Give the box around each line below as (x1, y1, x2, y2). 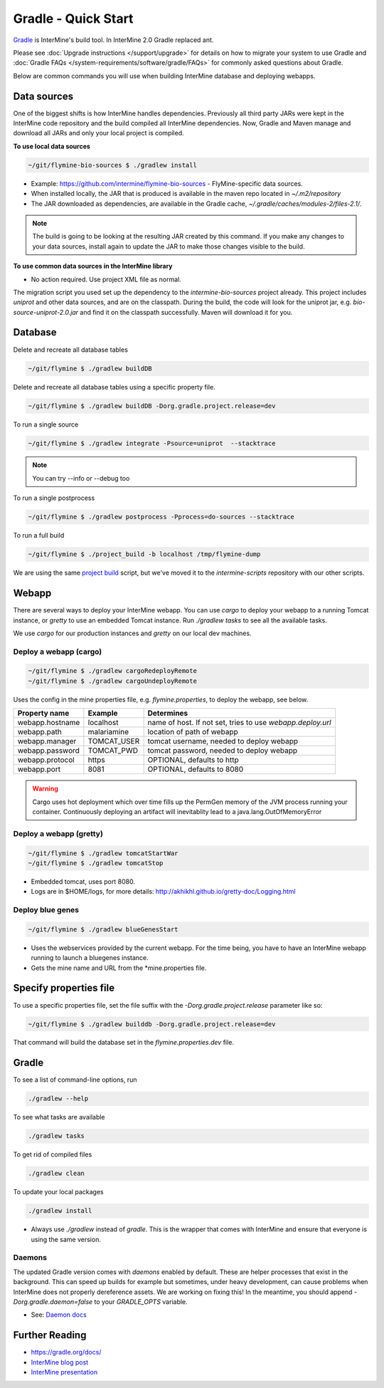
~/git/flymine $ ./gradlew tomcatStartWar (28, 849, 178, 857)
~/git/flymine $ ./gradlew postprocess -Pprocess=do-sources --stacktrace (28, 513, 295, 521)
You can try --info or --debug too (32, 474, 130, 482)
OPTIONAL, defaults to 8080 (147, 764, 244, 774)
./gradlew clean (28, 1169, 85, 1178)
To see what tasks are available (13, 1113, 106, 1122)
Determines (147, 709, 188, 719)
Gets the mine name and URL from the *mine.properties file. (31, 964, 207, 972)
